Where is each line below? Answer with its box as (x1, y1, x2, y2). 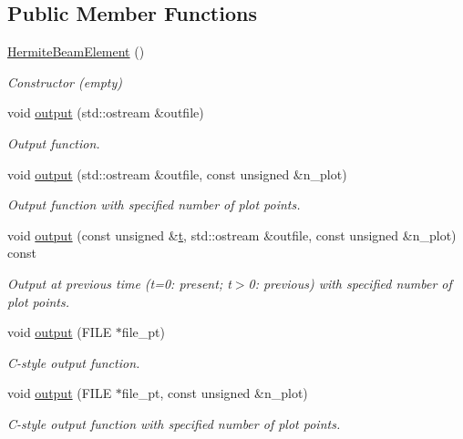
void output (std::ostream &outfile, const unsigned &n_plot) (7, 164, 347, 183)
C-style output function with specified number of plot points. (7, 413, 341, 433)
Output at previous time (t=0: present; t (7, 273, 231, 292)
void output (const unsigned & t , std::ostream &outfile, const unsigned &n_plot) (7, 225, 457, 244)
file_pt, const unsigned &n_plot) (121, 383, 308, 403)
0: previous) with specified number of (248, 273, 452, 292)
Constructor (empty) (7, 72, 122, 91)
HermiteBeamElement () (7, 42, 145, 61)
